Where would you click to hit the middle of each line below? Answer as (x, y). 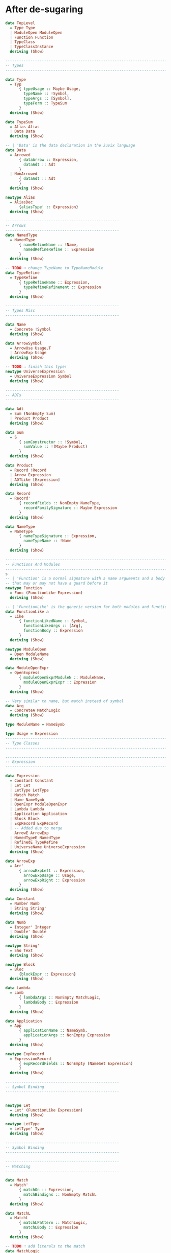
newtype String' (22, 946)
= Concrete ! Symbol (31, 329)
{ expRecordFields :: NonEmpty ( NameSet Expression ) (76, 1063)
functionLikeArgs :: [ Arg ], (53, 626)
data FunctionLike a (27, 612)
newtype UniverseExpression (35, 372)
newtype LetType (22, 1124)
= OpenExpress (25, 673)
